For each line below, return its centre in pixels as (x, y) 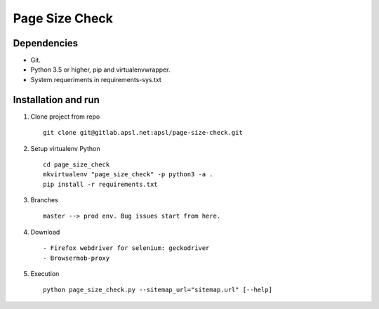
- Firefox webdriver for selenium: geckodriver (126, 248)
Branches (45, 200)
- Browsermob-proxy (77, 258)
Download (45, 232)
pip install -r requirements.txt (100, 184)
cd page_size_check (77, 164)
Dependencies (46, 43)
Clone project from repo (65, 117)
